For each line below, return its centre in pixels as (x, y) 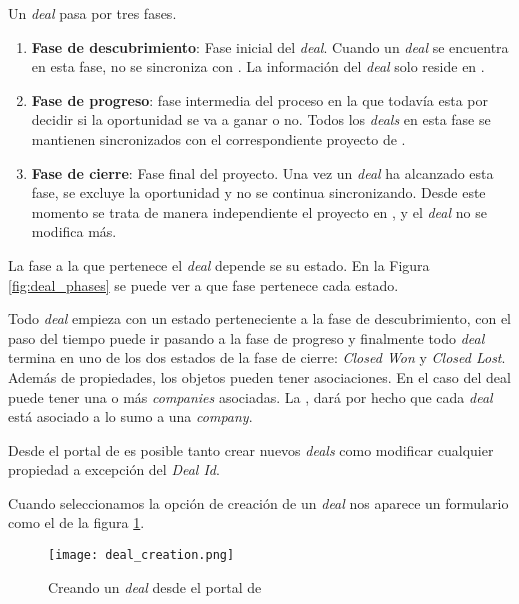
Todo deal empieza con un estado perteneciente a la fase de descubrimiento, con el (259, 318)
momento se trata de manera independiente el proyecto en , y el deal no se (259, 211)
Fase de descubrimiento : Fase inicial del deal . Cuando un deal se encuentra (270, 46)
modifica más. (74, 231)
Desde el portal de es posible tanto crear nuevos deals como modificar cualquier (251, 449)
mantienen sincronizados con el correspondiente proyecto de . (218, 138)
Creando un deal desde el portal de (155, 586)
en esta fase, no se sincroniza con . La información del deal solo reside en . (258, 66)
